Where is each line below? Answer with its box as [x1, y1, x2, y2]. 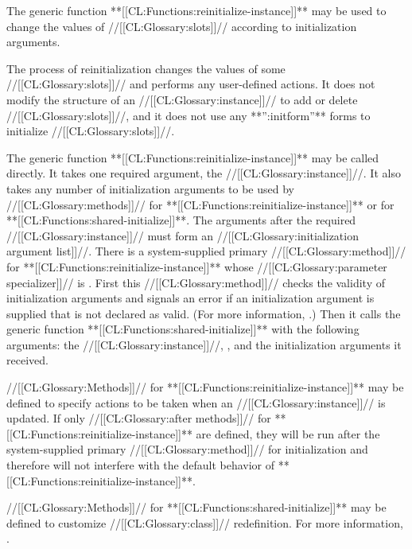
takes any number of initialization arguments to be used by [6, 180, 294, 197]
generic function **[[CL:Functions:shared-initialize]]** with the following [6, 321, 360, 337]
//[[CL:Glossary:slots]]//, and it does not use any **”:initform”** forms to [6, 107, 371, 123]
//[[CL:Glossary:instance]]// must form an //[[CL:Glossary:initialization [6, 227, 359, 243]
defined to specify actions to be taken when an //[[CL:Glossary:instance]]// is [6, 394, 386, 411]
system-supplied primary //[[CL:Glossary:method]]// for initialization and [6, 441, 368, 457]
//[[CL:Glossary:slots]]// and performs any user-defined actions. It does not [6, 76, 375, 92]
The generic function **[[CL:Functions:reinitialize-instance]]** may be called [6, 149, 379, 165]
